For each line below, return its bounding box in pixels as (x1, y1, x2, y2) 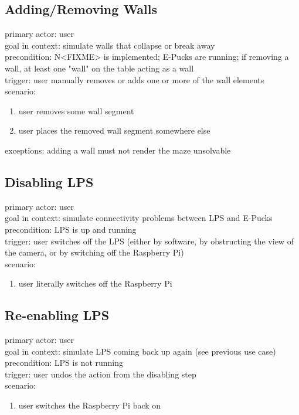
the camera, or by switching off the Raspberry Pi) (5, 246, 184, 258)
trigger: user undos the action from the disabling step (5, 368, 196, 380)
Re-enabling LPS (5, 306, 110, 324)
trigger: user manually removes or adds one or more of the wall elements (5, 73, 264, 86)
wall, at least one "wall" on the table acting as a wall (5, 62, 194, 74)
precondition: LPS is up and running (5, 223, 137, 235)
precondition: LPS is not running (5, 356, 124, 369)
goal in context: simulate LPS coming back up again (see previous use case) (5, 345, 276, 357)
